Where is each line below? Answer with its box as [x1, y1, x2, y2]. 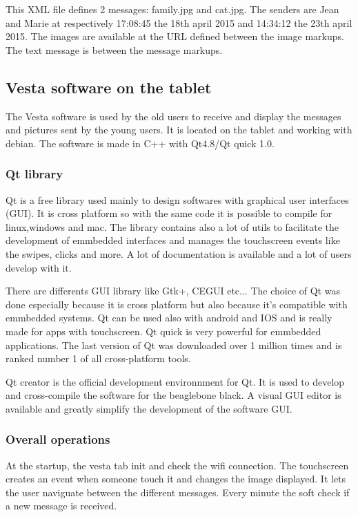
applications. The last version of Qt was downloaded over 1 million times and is [6, 337, 342, 352]
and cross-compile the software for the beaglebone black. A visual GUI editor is [6, 388, 341, 402]
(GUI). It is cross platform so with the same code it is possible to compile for [6, 206, 332, 220]
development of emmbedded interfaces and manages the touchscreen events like [6, 233, 340, 247]
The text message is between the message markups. [6, 42, 223, 57]
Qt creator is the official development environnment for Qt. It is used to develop [6, 374, 345, 388]
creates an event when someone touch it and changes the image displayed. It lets [6, 471, 346, 486]
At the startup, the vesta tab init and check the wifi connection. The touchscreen [6, 458, 349, 472]
